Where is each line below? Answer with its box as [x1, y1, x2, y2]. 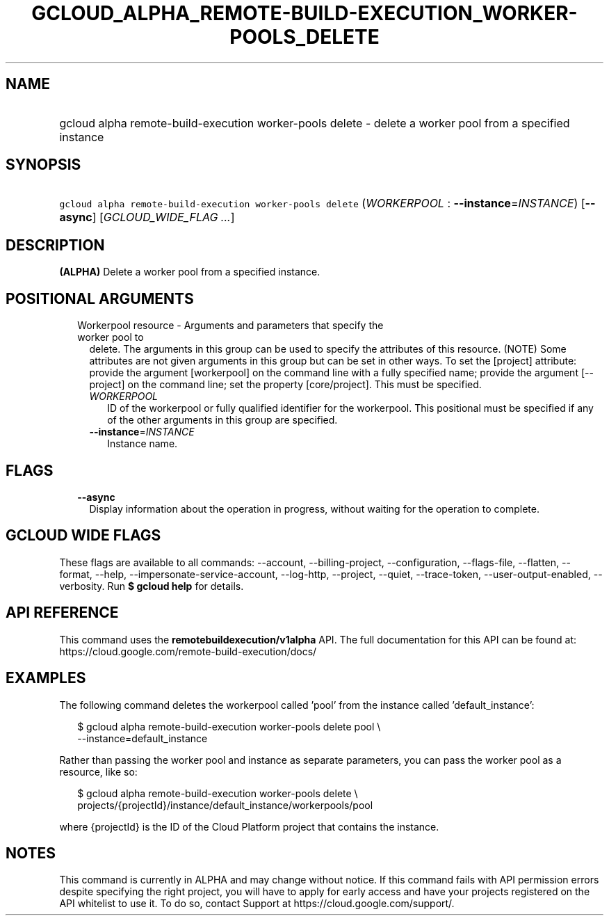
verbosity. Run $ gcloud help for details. [59, 579, 244, 592]
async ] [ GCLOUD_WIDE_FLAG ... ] [59, 210, 235, 225]
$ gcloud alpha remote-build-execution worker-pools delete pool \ [77, 720, 381, 732]
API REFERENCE [6, 604, 119, 622]
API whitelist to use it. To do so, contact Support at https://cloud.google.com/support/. [59, 897, 455, 910]
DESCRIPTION [6, 236, 105, 254]
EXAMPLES [6, 669, 86, 687]
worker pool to [77, 331, 144, 344]
